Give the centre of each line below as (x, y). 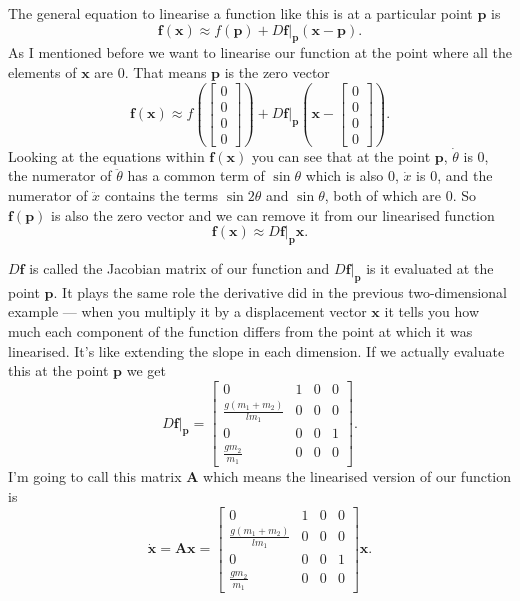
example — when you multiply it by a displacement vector (187, 311)
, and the (465, 175)
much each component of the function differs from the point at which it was (240, 330)
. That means (165, 71)
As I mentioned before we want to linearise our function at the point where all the (260, 52)
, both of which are (383, 194)
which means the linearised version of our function (357, 476)
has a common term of (196, 175)
